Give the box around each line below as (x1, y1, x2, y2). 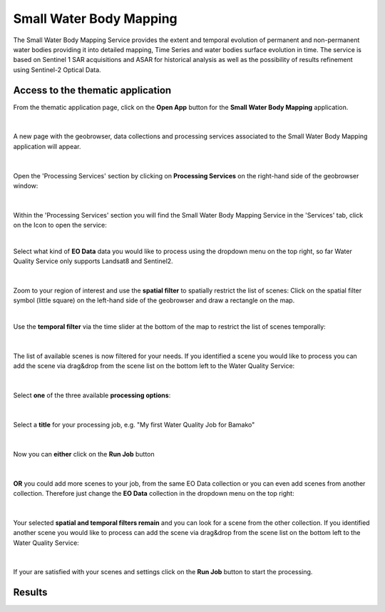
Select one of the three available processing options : (13, 391, 171, 399)
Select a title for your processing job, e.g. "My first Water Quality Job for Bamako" (13, 421, 255, 429)
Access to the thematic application (13, 84, 172, 96)
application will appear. (13, 142, 81, 151)
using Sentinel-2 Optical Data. (13, 65, 101, 74)
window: (13, 181, 38, 190)
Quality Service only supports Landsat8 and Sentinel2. (13, 257, 174, 265)
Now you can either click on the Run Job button (13, 449, 155, 458)
